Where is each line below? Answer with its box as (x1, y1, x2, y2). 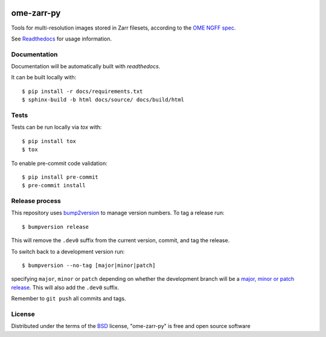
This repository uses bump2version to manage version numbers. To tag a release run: (11, 209, 225, 217)
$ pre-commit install (22, 182, 86, 189)
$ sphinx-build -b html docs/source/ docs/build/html (22, 97, 184, 103)
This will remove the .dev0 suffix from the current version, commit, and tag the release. (11, 237, 230, 244)
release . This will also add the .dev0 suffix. (11, 284, 120, 291)
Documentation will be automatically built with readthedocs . (11, 63, 161, 70)
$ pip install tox (22, 138, 77, 144)
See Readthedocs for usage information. (11, 35, 112, 42)
